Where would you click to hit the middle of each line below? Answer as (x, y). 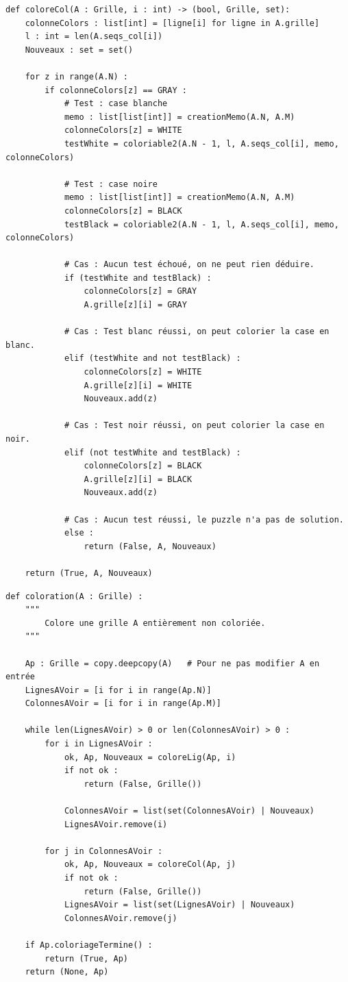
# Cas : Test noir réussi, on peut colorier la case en (194, 426)
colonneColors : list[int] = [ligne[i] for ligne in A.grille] (172, 23)
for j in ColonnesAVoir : (104, 851)
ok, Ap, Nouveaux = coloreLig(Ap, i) (150, 757)
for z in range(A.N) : (76, 76)
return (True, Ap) (86, 958)
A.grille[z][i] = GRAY (135, 305)
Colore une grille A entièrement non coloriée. (155, 623)
